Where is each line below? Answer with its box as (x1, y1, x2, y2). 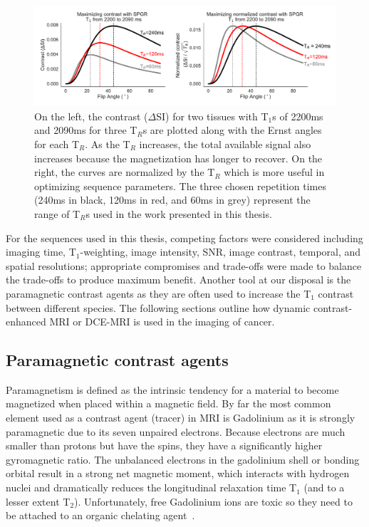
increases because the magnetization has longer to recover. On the (34, 150, 323, 165)
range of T (34, 206, 80, 221)
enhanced (6, 314, 46, 329)
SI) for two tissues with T (156, 108, 269, 123)
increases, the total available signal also (139, 136, 311, 151)
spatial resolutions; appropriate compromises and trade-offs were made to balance (6, 258, 362, 273)
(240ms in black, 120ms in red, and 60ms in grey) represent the (34, 192, 311, 207)
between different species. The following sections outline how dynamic (6, 300, 311, 315)
